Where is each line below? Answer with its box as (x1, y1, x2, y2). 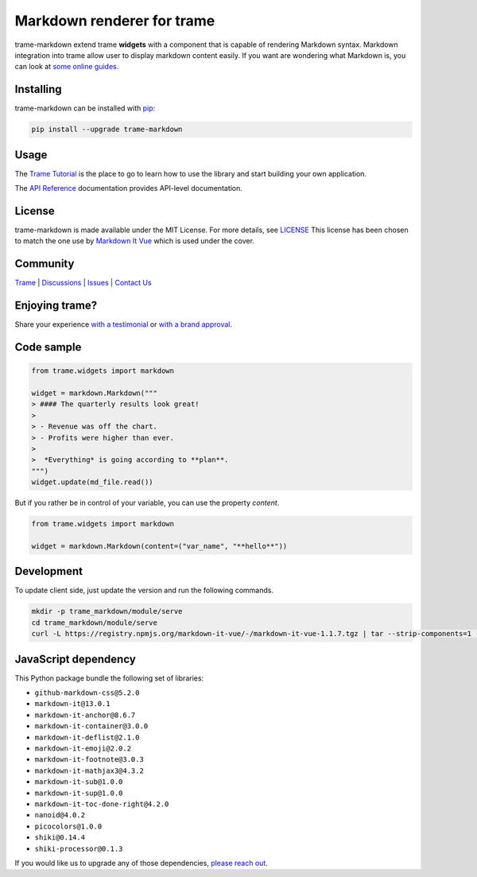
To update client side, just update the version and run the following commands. (14, 585, 274, 596)
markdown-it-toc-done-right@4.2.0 (34, 799, 169, 809)
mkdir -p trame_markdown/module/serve (31, 607, 183, 616)
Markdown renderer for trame (14, 12, 215, 29)
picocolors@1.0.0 (34, 821, 103, 831)
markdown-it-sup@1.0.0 (34, 788, 123, 797)
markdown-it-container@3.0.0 (34, 722, 149, 731)
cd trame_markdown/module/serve (31, 618, 158, 627)
